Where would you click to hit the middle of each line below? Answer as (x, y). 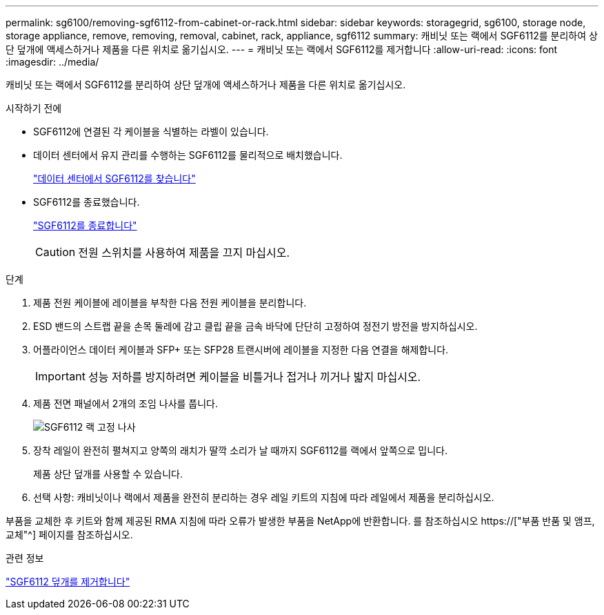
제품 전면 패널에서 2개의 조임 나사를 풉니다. (126, 403)
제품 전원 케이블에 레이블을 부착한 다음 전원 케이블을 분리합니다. (170, 303)
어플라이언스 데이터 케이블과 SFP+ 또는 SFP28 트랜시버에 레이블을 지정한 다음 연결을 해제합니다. (241, 350)
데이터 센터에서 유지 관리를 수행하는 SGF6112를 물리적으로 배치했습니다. (188, 155)
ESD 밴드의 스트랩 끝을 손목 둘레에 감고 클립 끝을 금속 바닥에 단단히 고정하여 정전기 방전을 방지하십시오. (255, 326)
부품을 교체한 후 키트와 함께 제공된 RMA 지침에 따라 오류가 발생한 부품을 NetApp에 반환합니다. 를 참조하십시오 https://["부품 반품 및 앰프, (300, 521)
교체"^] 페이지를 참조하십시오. (69, 535)
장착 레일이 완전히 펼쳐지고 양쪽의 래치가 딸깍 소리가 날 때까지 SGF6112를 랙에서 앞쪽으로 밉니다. (240, 450)
